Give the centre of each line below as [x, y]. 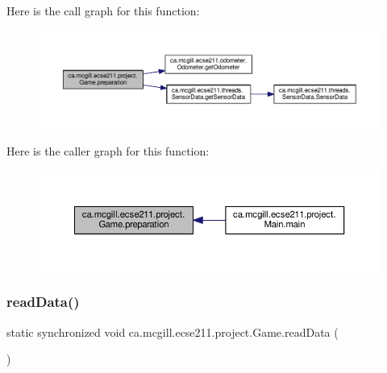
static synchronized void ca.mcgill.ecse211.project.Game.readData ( [173, 332]
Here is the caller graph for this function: [108, 150]
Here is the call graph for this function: [103, 10]
